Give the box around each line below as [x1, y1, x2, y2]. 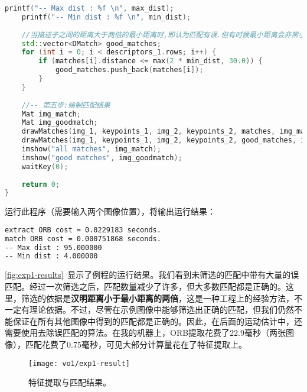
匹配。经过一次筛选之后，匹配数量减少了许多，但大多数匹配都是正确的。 [5, 280, 286, 292]
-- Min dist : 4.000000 [5, 252, 98, 261]
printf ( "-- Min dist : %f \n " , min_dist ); [21, 12, 191, 21]
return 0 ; [21, 180, 60, 189]
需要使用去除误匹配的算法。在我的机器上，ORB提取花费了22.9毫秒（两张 [5, 326, 286, 339]
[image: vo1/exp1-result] [28, 359, 130, 368]
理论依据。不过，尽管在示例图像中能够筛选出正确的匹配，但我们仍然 [29, 303, 294, 316]
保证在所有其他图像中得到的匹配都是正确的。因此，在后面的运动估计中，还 [12, 315, 302, 327]
